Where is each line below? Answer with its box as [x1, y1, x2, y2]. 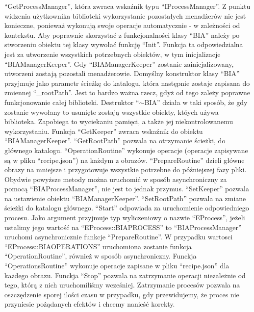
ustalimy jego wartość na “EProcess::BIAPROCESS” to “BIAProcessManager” [4, 222, 242, 232]
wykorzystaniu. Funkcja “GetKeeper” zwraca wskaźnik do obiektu [4, 126, 203, 136]
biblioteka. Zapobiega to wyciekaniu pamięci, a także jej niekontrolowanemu [4, 116, 233, 127]
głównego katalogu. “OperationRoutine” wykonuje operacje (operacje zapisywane [4, 145, 248, 155]
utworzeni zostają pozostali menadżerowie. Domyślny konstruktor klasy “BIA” [4, 68, 240, 78]
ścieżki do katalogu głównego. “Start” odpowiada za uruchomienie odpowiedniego [4, 203, 249, 213]
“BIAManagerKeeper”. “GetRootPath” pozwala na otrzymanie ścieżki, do [4, 135, 226, 146]
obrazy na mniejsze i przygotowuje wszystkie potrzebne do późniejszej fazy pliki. [4, 164, 247, 175]
